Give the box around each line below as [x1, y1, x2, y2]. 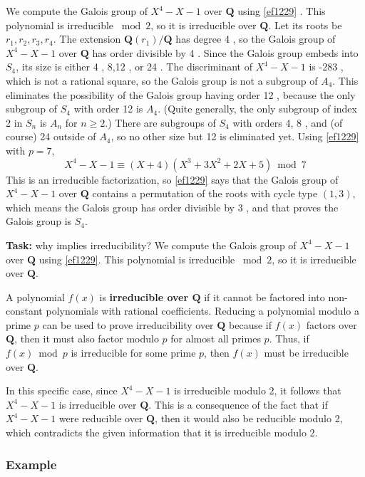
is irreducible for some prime [71, 345, 196, 360]
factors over [306, 317, 357, 332]
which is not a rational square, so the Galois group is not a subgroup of [6, 73, 318, 88]
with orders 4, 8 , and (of [232, 115, 343, 130]
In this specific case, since [6, 383, 118, 398]
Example [6, 455, 57, 473]
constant [6, 303, 43, 318]
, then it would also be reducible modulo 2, [155, 411, 343, 426]
